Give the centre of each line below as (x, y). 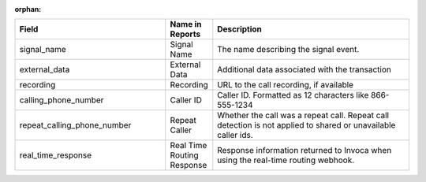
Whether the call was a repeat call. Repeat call (303, 116)
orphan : (28, 9)
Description (239, 29)
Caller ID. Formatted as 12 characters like (293, 95)
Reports (185, 34)
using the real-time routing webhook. (286, 160)
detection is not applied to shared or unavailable (306, 125)
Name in (186, 24)
